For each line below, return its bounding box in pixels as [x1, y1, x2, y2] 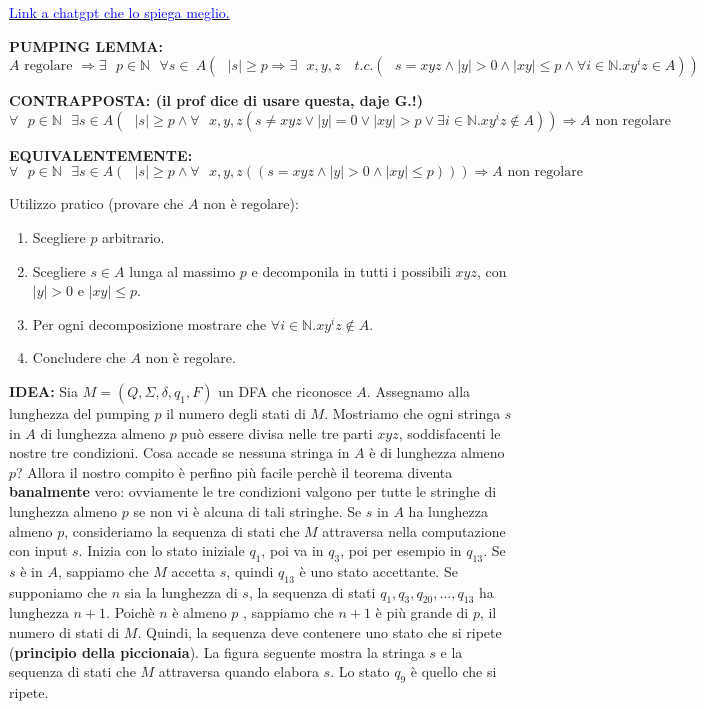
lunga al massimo [129, 260, 236, 281]
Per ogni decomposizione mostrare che [32, 313, 267, 334]
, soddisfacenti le [398, 422, 501, 443]
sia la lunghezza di [124, 581, 238, 602]
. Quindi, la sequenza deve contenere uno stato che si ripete [137, 622, 502, 643]
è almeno [172, 602, 227, 623]
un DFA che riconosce [218, 380, 352, 401]
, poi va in [261, 540, 324, 561]
